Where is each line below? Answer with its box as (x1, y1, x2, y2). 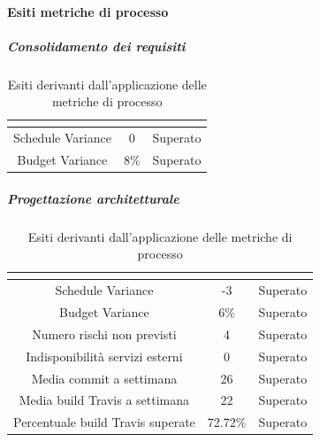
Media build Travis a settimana (19, 391, 190, 409)
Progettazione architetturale (7, 189, 179, 207)
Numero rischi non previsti (32, 324, 177, 343)
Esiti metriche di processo (7, 2, 169, 20)
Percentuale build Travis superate (13, 413, 195, 431)
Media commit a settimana (31, 368, 178, 387)
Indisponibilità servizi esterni (26, 346, 183, 365)
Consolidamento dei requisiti (7, 36, 186, 55)
